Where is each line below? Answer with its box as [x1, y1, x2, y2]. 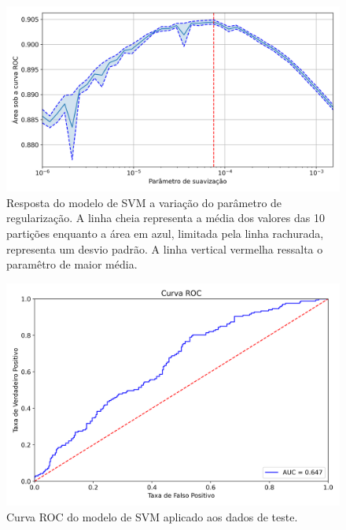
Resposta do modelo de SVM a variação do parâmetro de [6, 194, 282, 210]
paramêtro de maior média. [6, 256, 138, 272]
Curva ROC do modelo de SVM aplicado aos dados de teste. [6, 508, 298, 524]
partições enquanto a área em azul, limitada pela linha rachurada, [6, 224, 324, 241]
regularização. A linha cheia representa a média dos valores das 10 [6, 209, 325, 226]
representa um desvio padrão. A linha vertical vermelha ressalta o [6, 240, 323, 257]
